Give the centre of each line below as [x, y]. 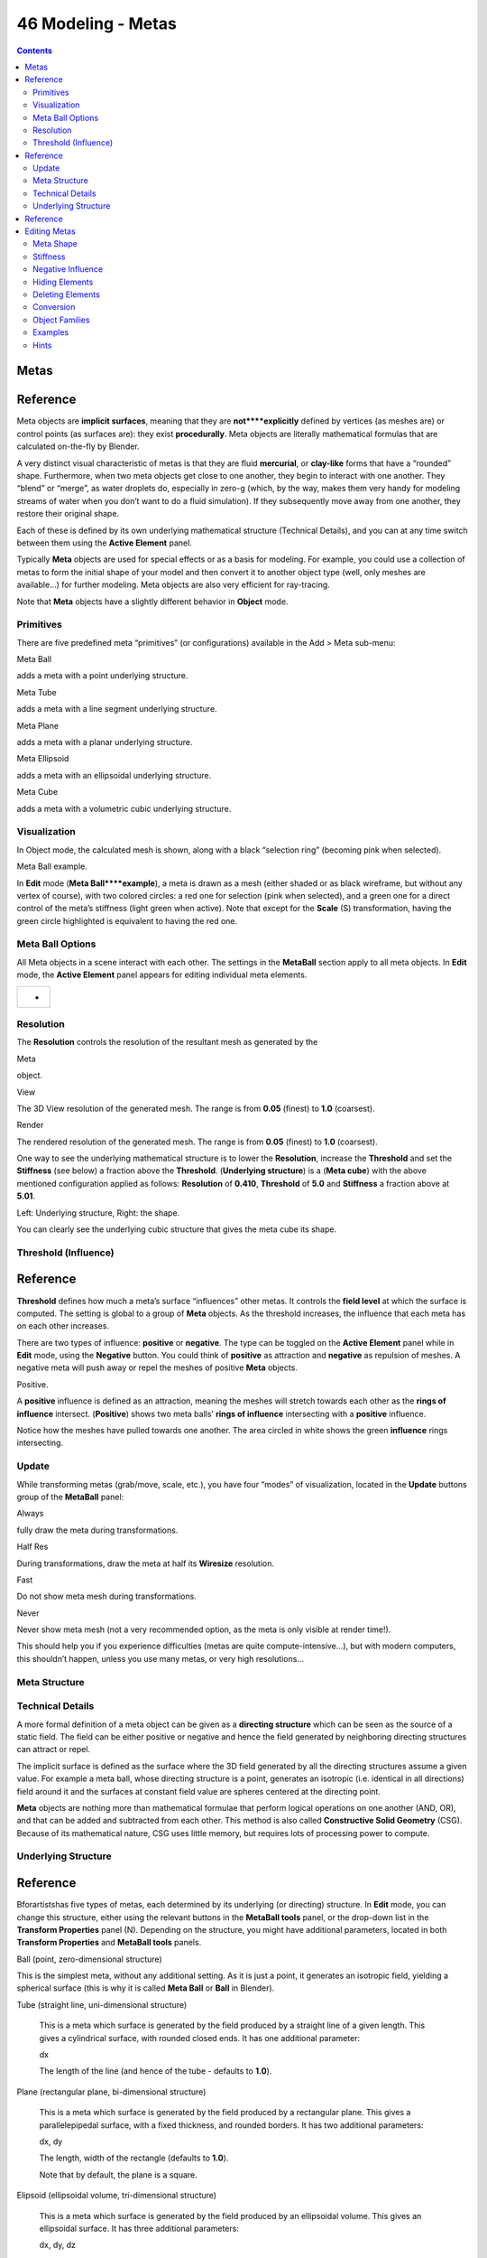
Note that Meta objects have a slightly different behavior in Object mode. [152, 602]
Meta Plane [37, 725]
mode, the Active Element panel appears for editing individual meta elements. [162, 975]
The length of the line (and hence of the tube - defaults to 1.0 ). [156, 2071]
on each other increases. [63, 1326]
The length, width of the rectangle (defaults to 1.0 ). [134, 2158]
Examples [51, 332]
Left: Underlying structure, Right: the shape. [98, 1213]
